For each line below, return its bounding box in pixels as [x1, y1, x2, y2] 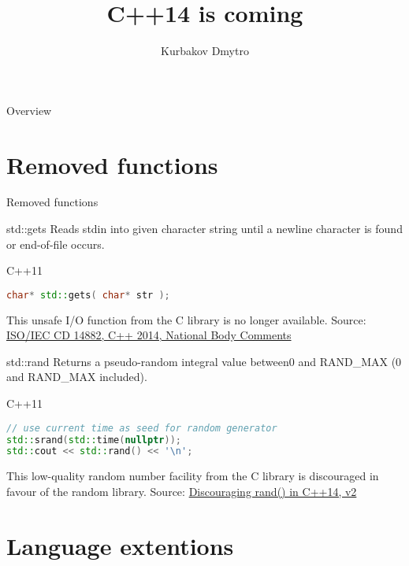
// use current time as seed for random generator [6, 422, 277, 434]
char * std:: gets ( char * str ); [6, 289, 170, 301]
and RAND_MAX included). [6, 368, 147, 385]
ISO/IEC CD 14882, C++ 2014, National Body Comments [6, 327, 292, 343]
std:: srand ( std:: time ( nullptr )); [6, 434, 181, 446]
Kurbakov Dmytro [161, 43, 249, 59]
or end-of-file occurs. [6, 235, 105, 252]
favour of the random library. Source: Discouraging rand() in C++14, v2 [6, 483, 357, 499]
